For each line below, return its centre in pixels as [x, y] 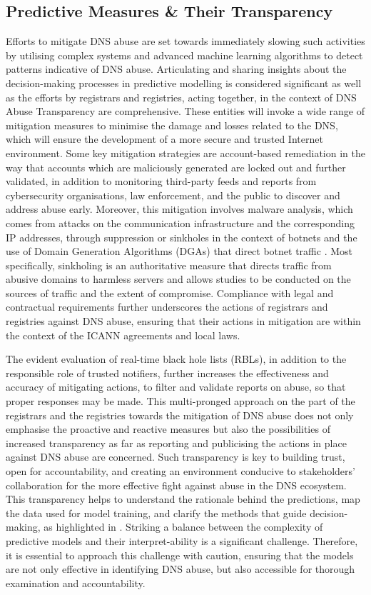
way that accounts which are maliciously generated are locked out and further [176, 167]
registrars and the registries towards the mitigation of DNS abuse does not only [180, 415]
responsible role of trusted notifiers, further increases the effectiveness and [167, 372]
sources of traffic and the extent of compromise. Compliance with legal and [170, 292]
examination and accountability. [76, 582]
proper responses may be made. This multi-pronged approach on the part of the [181, 401]
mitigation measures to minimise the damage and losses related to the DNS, [172, 125]
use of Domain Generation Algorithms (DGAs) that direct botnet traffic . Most [179, 251]
